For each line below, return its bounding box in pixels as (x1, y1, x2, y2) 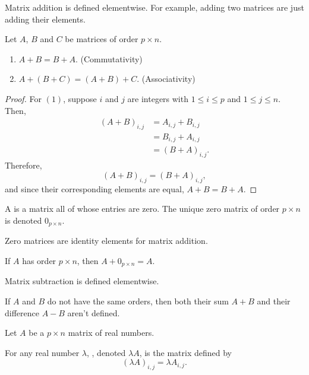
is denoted (5, 214, 42, 226)
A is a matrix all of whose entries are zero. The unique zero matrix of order (5, 202, 280, 215)
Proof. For (5, 92, 42, 104)
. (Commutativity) (75, 52, 143, 65)
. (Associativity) (137, 72, 196, 85)
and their (257, 294, 291, 307)
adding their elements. (5, 12, 86, 25)
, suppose (63, 92, 97, 104)
